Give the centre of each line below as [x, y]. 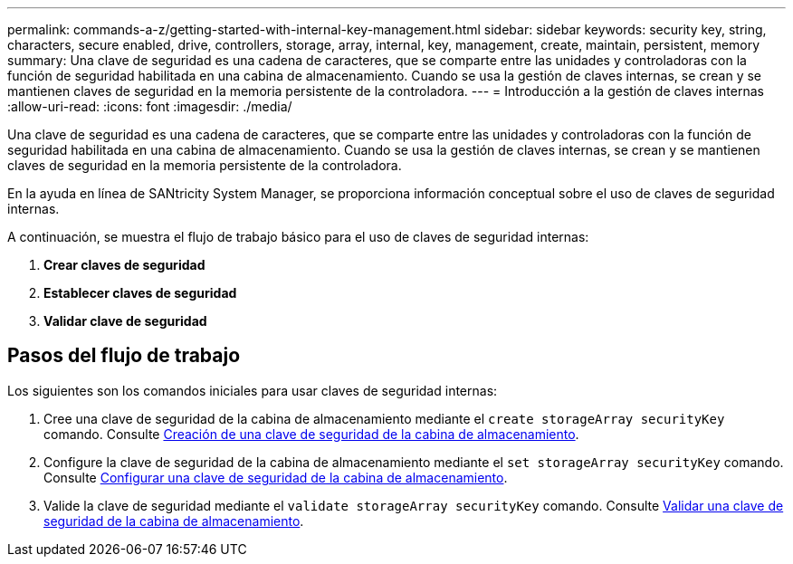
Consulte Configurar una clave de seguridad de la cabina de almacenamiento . [276, 477]
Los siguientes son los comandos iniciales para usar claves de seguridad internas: [253, 390]
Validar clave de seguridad [125, 321]
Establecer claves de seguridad [140, 293]
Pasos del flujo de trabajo [124, 356]
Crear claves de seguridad [124, 265]
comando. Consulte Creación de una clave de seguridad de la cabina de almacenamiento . [311, 434]
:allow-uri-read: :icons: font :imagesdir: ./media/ [150, 106]
